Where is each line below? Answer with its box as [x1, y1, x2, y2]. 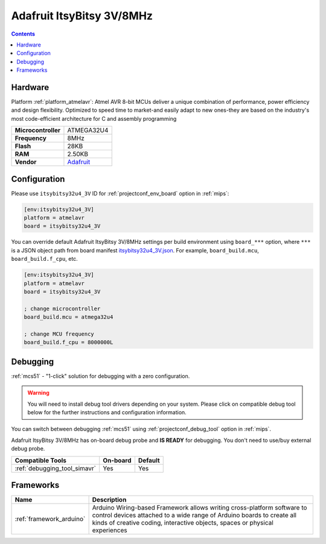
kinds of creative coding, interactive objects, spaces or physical [92, 519, 274, 527]
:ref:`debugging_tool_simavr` [14, 464, 97, 472]
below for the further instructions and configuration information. [27, 409, 187, 416]
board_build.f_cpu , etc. [11, 255, 78, 263]
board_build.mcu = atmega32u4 [24, 314, 113, 321]
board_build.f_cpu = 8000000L [24, 339, 113, 346]
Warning [27, 389, 50, 397]
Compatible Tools [14, 456, 66, 464]
